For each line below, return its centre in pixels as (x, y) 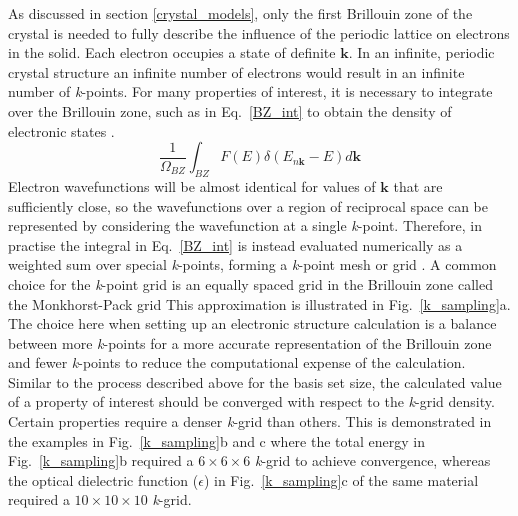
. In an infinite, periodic (421, 52)
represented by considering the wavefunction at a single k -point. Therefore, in (245, 225)
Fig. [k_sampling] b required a (101, 460)
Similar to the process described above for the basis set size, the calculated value (255, 381)
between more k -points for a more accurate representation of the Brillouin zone (250, 342)
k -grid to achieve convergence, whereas (372, 460)
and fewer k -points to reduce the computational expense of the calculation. (237, 362)
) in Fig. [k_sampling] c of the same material (341, 479)
